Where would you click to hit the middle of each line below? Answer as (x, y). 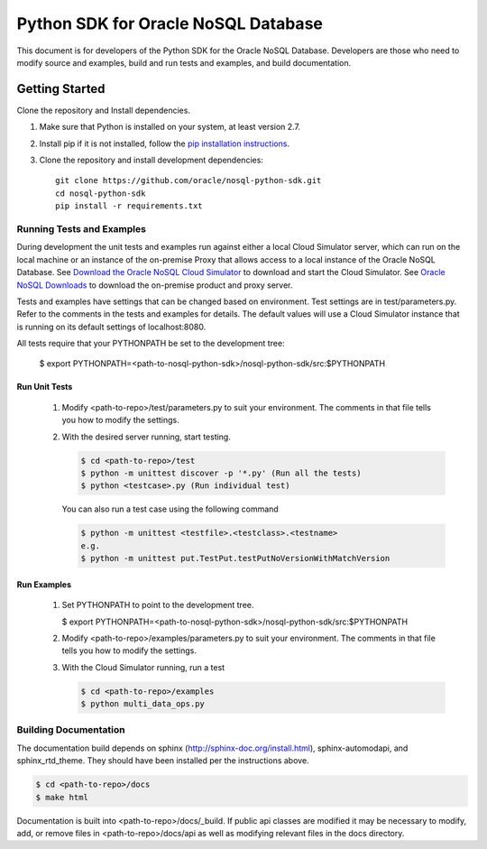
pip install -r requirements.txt (129, 206)
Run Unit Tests (45, 387)
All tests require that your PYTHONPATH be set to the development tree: (151, 344)
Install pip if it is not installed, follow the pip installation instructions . (165, 143)
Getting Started (61, 89)
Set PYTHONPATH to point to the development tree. (158, 605)
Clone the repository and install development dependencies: (151, 160)
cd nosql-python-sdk (101, 193)
